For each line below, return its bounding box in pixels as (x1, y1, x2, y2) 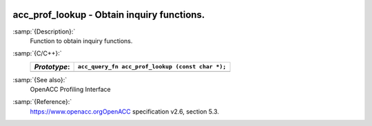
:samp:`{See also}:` (12, 75, 68, 84)
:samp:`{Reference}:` (12, 98, 72, 106)
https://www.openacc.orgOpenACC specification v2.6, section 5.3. (30, 107, 220, 116)
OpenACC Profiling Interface (30, 86, 111, 94)
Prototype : (34, 62, 70, 71)
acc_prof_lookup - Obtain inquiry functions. (12, 9, 205, 21)
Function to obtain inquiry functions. (30, 36, 133, 45)
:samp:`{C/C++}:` (12, 49, 62, 58)
